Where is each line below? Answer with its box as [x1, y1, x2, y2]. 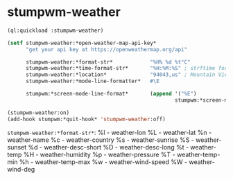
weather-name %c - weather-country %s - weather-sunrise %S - [7, 136, 194, 144]
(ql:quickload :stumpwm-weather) [7, 27, 104, 34]
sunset [7, 143, 27, 151]
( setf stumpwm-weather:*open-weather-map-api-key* [7, 39, 157, 46]
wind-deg [7, 165, 35, 173]
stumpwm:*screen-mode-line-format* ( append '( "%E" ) [25, 91, 197, 98]
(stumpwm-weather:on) [7, 109, 70, 116]
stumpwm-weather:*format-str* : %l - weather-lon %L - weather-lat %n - [7, 128, 212, 136]
